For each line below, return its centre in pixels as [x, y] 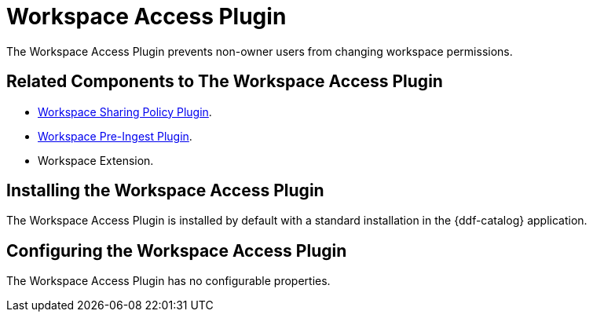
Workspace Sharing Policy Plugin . [125, 111]
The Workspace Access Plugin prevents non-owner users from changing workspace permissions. [260, 51]
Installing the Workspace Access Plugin [165, 191]
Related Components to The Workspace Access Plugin [225, 82]
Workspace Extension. [96, 160]
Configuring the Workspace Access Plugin [177, 250]
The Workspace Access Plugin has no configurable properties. [168, 281]
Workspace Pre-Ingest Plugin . [115, 136]
